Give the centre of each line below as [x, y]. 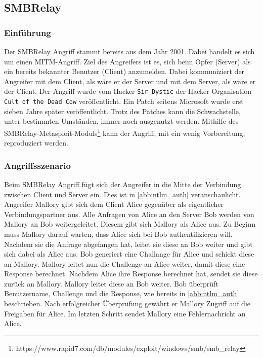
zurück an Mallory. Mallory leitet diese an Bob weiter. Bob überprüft [111, 283]
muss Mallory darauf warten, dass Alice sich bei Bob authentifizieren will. [118, 234]
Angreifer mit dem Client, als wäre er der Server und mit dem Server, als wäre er [130, 81]
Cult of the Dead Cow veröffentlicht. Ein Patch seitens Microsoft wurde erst [124, 101]
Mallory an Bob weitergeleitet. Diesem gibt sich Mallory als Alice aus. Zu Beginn [130, 224]
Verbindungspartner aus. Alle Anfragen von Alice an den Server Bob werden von [129, 214]
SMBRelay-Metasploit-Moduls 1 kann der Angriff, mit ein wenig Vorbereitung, [125, 132]
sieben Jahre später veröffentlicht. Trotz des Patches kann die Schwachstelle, [122, 111]
